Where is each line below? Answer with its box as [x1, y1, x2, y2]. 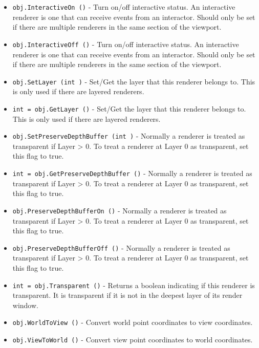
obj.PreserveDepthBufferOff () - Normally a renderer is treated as [12, 242, 230, 253]
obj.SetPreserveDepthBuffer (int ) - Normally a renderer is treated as [12, 130, 245, 141]
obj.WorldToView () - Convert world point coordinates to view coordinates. [12, 317, 253, 328]
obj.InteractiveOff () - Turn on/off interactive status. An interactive [12, 38, 239, 49]
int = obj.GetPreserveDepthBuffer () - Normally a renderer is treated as [12, 168, 252, 179]
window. [12, 299, 38, 310]
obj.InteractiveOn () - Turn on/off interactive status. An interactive [12, 2, 235, 12]
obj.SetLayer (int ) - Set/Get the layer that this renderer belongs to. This [12, 76, 255, 86]
